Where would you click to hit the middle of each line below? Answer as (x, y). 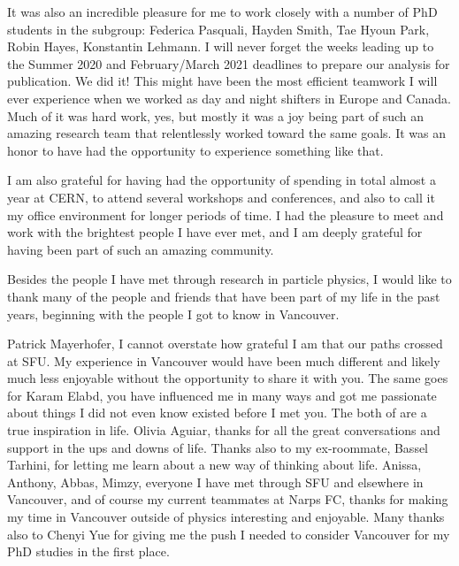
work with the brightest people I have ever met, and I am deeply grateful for (215, 232)
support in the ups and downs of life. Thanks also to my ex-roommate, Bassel (218, 447)
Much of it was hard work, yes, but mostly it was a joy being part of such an (216, 115)
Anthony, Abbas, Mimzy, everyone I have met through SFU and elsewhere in (215, 482)
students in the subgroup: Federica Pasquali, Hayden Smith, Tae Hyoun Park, (218, 29)
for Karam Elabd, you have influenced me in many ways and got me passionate (222, 395)
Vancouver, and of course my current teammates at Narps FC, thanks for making (228, 499)
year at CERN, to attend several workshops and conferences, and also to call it (221, 197)
